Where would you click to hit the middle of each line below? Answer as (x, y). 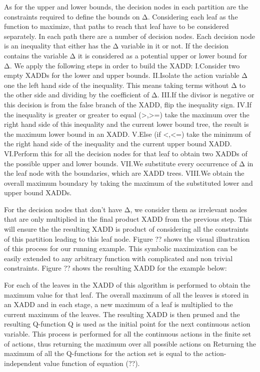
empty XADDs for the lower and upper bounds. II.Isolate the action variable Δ (126, 75)
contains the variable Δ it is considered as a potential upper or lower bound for (126, 55)
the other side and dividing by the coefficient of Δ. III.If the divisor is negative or (129, 95)
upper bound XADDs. (38, 192)
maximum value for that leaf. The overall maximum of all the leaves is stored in (126, 294)
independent (23, 363)
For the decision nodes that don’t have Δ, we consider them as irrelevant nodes (126, 209)
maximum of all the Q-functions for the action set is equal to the (103, 353)
